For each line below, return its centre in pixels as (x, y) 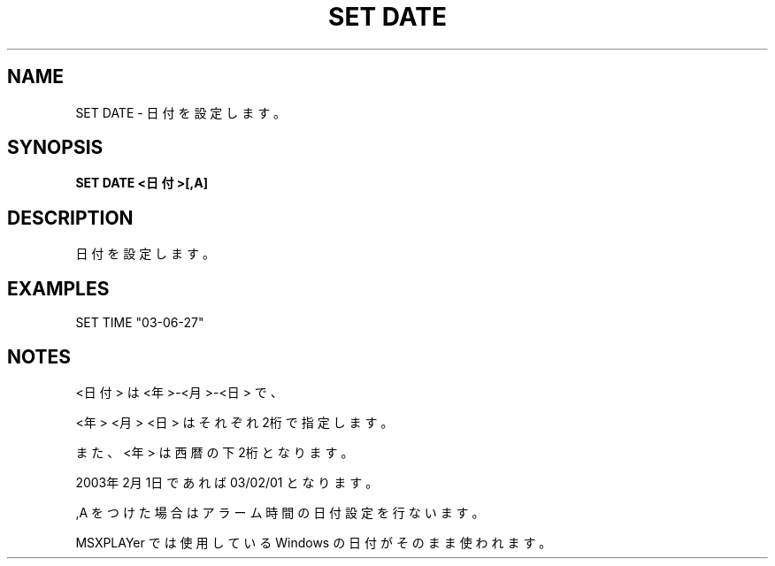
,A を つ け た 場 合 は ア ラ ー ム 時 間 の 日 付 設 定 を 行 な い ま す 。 (280, 512)
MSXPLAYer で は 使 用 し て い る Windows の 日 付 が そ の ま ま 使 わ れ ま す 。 (314, 542)
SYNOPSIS (55, 148)
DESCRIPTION (70, 218)
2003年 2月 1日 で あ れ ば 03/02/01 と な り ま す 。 (227, 482)
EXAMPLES (58, 288)
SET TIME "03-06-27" (140, 323)
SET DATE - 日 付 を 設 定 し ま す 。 (181, 112)
